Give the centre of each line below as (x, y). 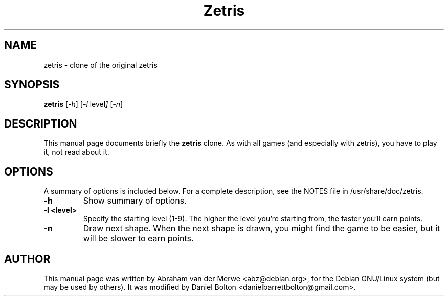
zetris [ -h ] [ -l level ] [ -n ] (83, 104)
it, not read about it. (76, 152)
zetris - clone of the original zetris (100, 65)
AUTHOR (27, 259)
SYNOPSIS (32, 85)
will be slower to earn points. (138, 239)
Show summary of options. (135, 201)
